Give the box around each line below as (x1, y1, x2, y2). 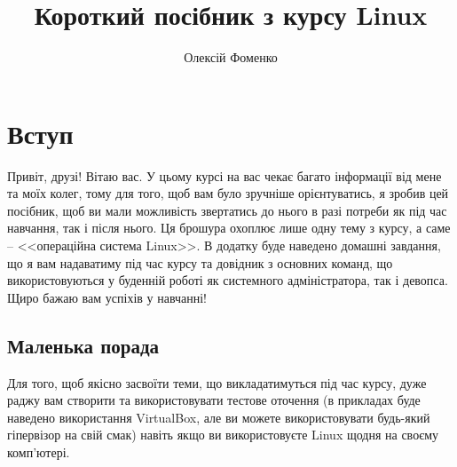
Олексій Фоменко (184, 48, 278, 67)
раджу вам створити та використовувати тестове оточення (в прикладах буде (7, 391, 421, 409)
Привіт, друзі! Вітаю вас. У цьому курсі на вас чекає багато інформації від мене (7, 166, 442, 185)
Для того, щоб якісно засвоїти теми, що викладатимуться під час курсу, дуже (7, 373, 427, 392)
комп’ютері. (7, 442, 70, 461)
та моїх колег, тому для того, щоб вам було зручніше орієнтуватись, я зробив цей (7, 184, 449, 202)
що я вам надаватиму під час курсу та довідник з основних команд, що (7, 253, 393, 272)
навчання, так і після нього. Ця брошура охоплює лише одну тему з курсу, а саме (7, 218, 451, 237)
